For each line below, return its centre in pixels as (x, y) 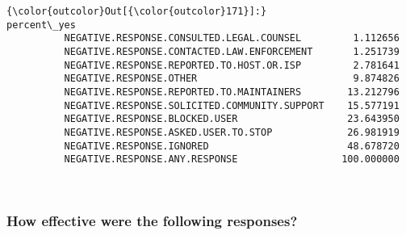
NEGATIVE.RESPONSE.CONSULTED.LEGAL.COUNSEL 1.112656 (232, 38)
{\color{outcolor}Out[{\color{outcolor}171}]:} (137, 11)
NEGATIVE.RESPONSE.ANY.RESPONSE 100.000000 (232, 159)
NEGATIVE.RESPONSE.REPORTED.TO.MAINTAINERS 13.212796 (232, 92)
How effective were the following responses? (152, 221)
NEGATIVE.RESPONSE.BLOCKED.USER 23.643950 (232, 119)
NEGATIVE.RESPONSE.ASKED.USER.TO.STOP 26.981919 (232, 132)
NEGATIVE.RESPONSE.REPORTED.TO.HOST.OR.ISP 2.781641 (232, 65)
